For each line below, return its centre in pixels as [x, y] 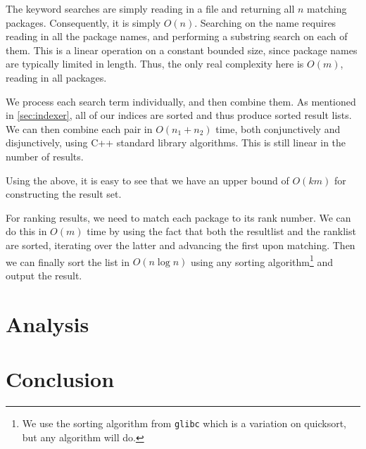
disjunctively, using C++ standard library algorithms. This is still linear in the [176, 143]
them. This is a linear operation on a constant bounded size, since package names [182, 50]
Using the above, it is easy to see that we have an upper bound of [147, 180]
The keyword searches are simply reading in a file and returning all [150, 8]
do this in [26, 231]
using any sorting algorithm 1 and [262, 260]
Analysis [48, 323]
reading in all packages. [56, 77]
